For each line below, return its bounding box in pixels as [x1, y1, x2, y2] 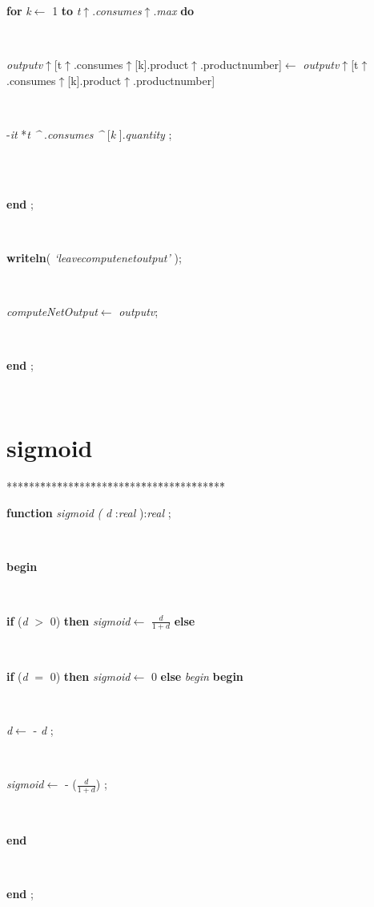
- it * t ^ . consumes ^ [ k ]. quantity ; [6, 125, 172, 142]
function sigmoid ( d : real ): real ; [6, 504, 171, 521]
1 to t [52, 2, 81, 18]
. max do [153, 2, 195, 18]
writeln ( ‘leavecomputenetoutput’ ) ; [6, 249, 182, 265]
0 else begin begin [151, 668, 243, 685]
